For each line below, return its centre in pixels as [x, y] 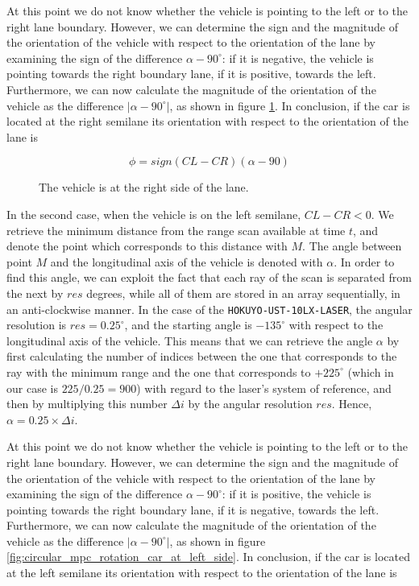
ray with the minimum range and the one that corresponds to [159, 371]
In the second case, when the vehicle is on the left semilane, [154, 214]
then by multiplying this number [87, 404]
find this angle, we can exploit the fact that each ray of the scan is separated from [209, 277]
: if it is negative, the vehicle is [298, 58]
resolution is [37, 325]
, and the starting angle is [188, 325]
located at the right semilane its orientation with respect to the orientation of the [207, 121]
